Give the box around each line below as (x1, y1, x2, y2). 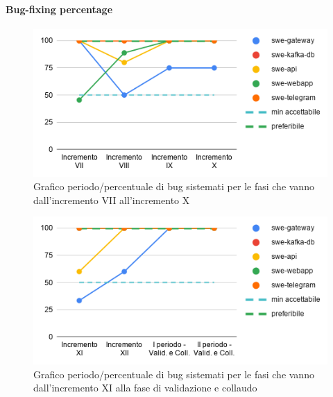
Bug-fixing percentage (6, 1, 113, 16)
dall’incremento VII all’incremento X (33, 192, 190, 207)
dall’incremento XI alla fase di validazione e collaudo (33, 380, 257, 395)
